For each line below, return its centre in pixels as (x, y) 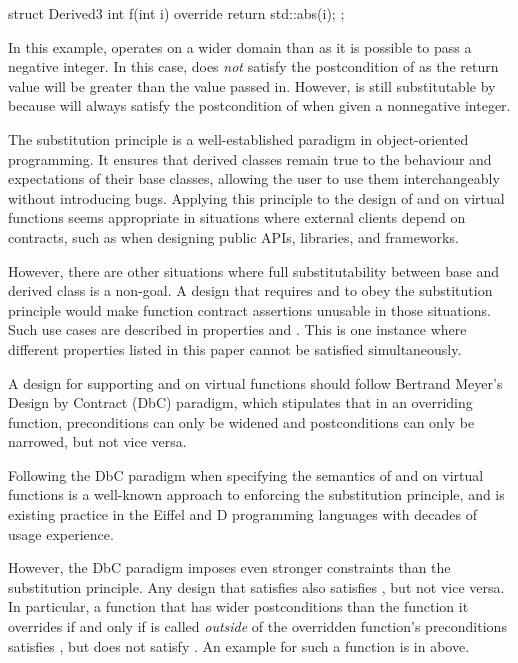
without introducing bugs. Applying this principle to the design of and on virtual (256, 197)
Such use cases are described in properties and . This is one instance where (237, 329)
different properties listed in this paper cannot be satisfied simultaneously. (235, 348)
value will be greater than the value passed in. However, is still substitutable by (252, 85)
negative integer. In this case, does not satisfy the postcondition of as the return (253, 66)
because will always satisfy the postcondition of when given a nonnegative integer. (259, 105)
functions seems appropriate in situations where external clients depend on (237, 217)
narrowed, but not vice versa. (97, 441)
